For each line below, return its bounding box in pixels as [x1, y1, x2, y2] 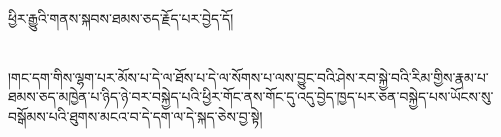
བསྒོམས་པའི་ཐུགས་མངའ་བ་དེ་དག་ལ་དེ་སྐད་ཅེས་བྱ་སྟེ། [8, 105, 263, 126]
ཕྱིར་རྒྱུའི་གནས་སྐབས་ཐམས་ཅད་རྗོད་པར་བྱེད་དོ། [8, 8, 234, 28]
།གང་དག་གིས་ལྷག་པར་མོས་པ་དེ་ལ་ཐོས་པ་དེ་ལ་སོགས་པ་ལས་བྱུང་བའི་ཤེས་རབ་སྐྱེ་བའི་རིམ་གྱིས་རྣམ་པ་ [8, 66, 489, 87]
